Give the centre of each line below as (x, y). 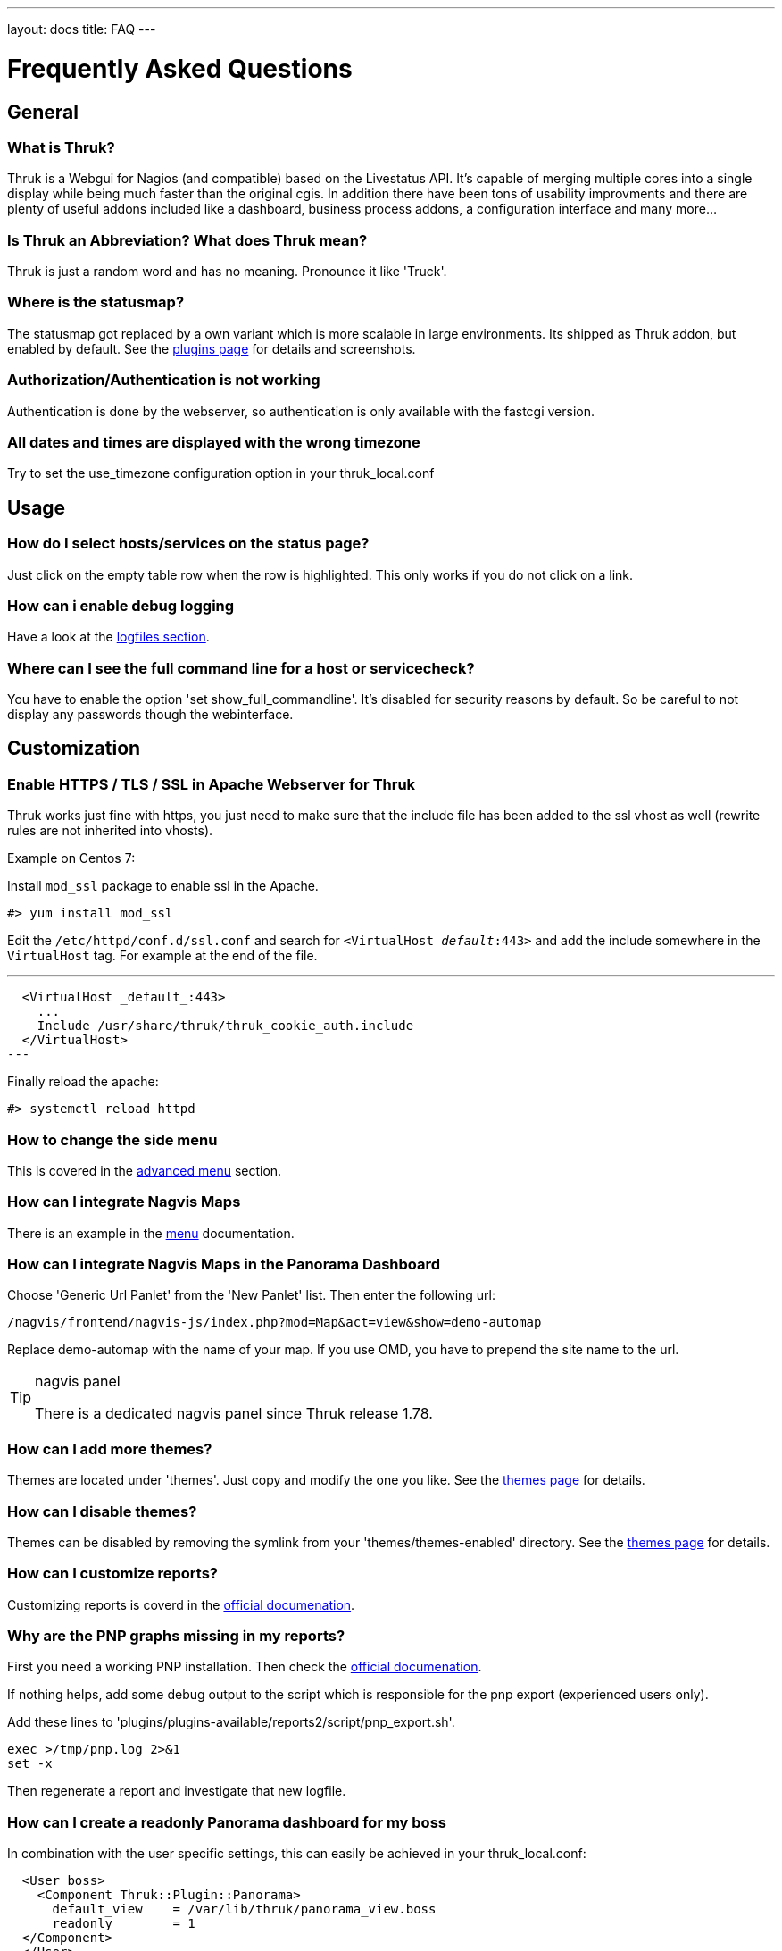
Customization (74, 749)
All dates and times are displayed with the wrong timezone (214, 442)
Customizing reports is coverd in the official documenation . (181, 1604)
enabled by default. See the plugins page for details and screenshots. (212, 348)
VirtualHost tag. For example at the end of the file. (162, 956)
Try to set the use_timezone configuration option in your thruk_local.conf (221, 473)
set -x (30, 1764)
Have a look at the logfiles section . (108, 637)
